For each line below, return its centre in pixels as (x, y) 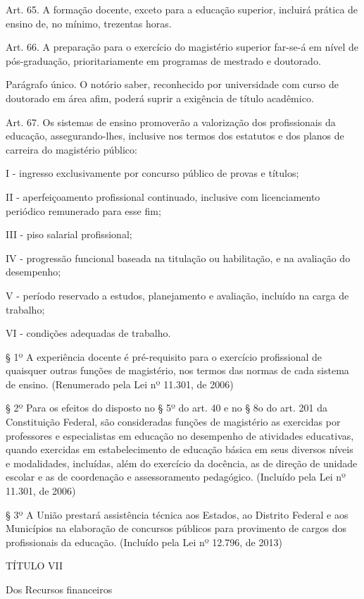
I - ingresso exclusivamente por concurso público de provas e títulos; (152, 173)
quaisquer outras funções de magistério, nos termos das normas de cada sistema (177, 370)
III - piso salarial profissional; (69, 234)
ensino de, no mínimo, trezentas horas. (89, 23)
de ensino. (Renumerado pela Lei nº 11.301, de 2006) (120, 384)
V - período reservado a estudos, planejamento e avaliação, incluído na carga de (177, 295)
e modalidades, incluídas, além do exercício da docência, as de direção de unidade (182, 463)
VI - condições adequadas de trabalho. (88, 333)
